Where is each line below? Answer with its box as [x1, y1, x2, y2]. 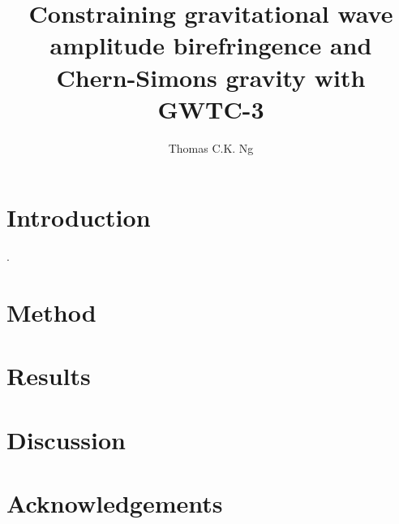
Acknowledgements [6, 487, 223, 520]
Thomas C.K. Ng [168, 139, 254, 156]
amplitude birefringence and [49, 28, 372, 62]
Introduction [6, 201, 151, 234]
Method [6, 296, 97, 328]
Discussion [6, 422, 126, 456]
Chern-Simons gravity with [56, 60, 366, 93]
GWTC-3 [157, 92, 264, 125]
